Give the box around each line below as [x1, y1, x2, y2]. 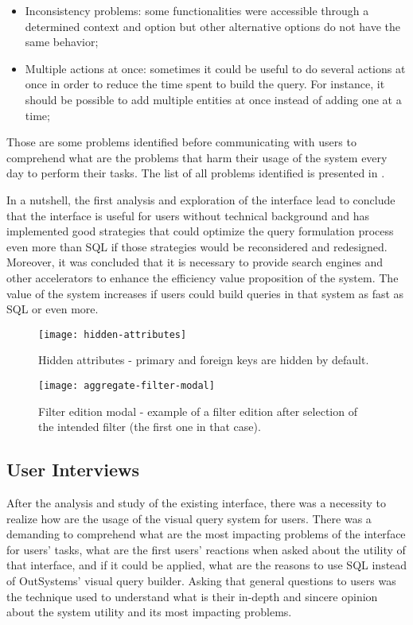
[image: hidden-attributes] [38, 328, 187, 340]
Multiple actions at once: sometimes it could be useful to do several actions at [25, 60, 406, 76]
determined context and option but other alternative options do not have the [25, 17, 400, 34]
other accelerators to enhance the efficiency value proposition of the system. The [6, 269, 399, 285]
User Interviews [6, 457, 139, 482]
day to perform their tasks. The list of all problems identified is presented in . [6, 165, 385, 181]
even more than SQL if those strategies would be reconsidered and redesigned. [6, 238, 388, 254]
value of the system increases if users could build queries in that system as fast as [6, 285, 404, 301]
